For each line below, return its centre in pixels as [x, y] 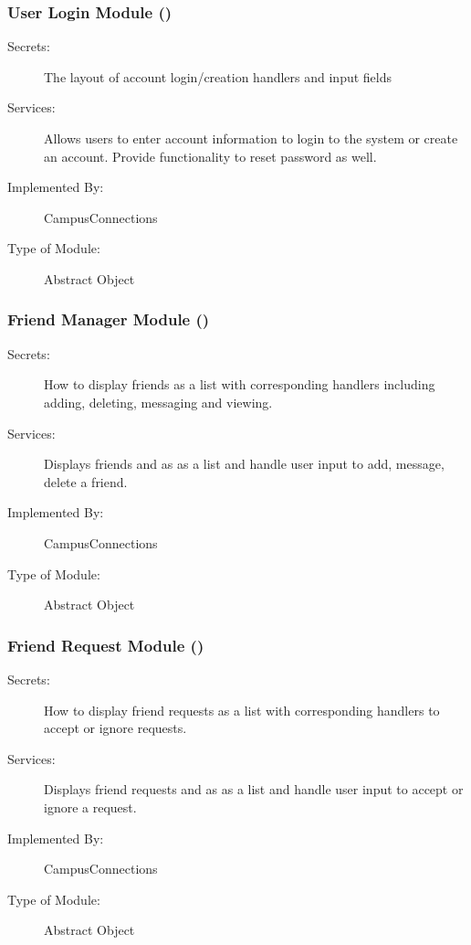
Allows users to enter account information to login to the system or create [251, 138]
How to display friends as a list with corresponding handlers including [240, 384]
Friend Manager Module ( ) [109, 319]
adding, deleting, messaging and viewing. [158, 402]
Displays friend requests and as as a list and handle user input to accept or [254, 789]
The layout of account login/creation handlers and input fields [218, 76]
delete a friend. [86, 481]
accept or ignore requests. [115, 728]
